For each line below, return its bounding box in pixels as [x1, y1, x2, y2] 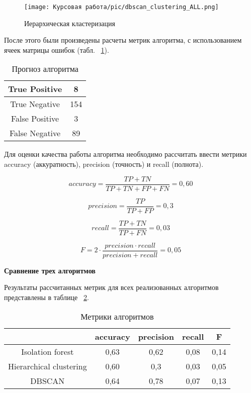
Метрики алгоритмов [80, 310, 154, 322]
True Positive [8, 83, 62, 95]
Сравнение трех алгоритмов [4, 265, 96, 275]
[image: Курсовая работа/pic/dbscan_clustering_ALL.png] [24, 4, 219, 11]
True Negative [10, 98, 60, 110]
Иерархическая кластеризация [24, 18, 115, 28]
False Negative [9, 127, 61, 139]
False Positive [11, 113, 59, 125]
